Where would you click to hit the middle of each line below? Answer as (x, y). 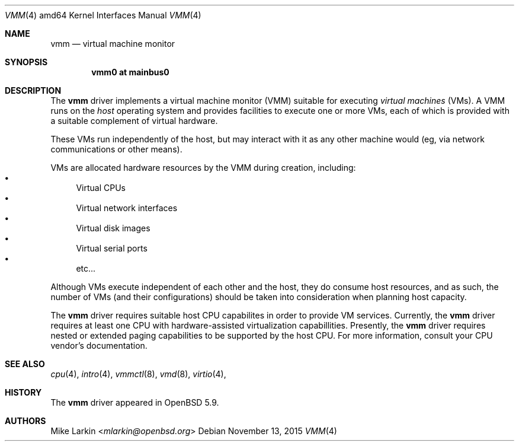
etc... (86, 268)
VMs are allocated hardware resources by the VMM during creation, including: (203, 168)
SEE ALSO (25, 364)
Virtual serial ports (112, 248)
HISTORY (23, 392)
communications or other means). (116, 149)
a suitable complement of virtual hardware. (134, 121)
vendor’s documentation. (99, 345)
